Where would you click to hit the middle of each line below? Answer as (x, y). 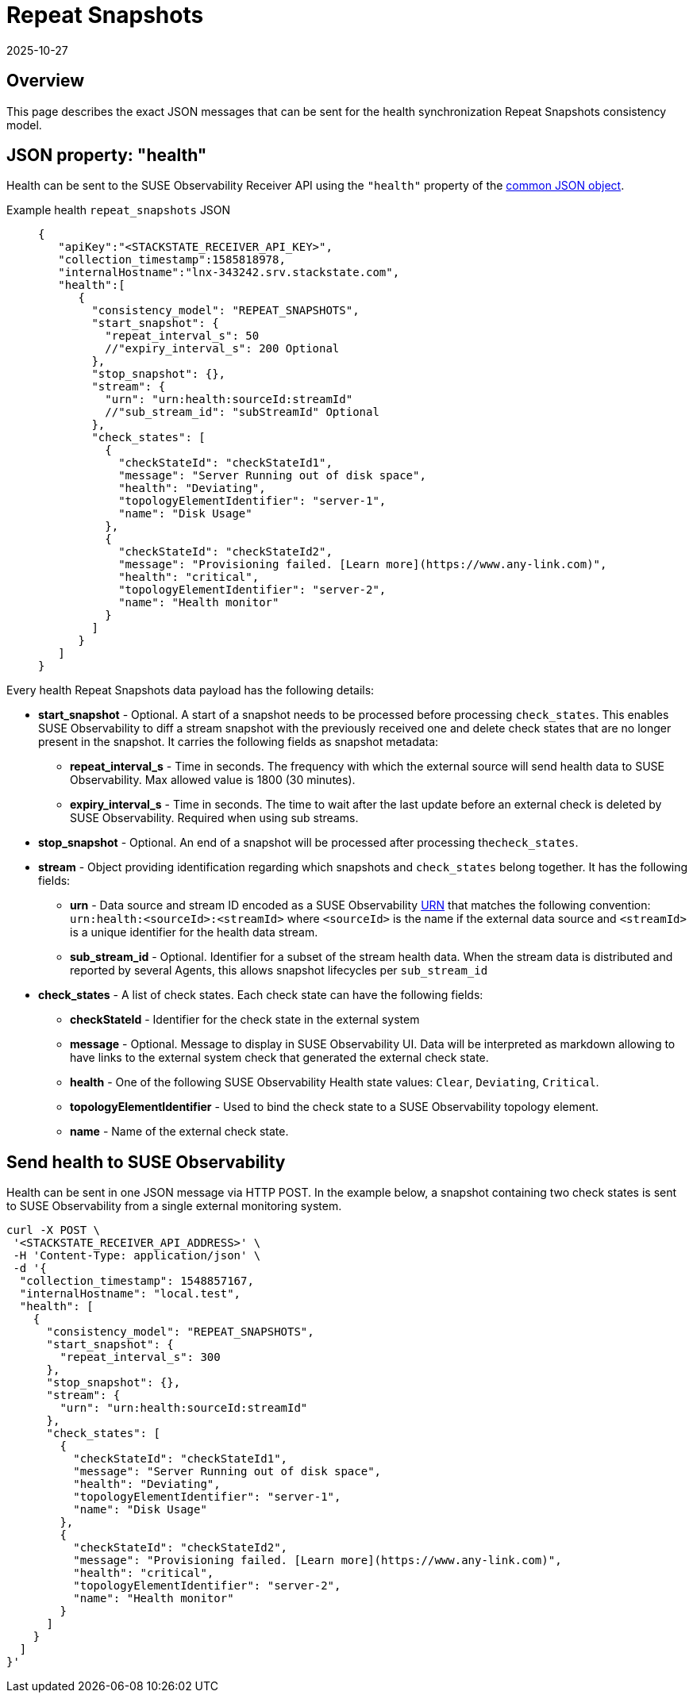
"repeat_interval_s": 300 (140, 1357)
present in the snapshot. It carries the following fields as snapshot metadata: (239, 742)
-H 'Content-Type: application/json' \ (137, 1256)
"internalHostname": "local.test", (130, 1294)
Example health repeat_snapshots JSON (119, 210)
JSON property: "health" (107, 156)
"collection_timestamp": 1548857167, (137, 1281)
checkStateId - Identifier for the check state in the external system (245, 1020)
